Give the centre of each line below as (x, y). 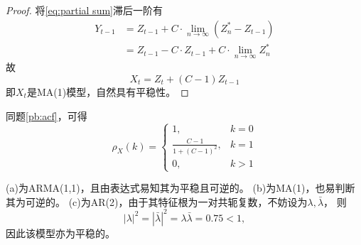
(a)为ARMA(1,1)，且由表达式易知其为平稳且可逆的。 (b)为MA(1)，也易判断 (180, 188)
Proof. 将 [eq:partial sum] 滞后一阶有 (84, 10)
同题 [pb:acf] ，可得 (47, 115)
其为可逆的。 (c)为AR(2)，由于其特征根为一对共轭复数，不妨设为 (157, 201)
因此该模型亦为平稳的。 (60, 233)
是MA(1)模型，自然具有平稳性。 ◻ (108, 91)
